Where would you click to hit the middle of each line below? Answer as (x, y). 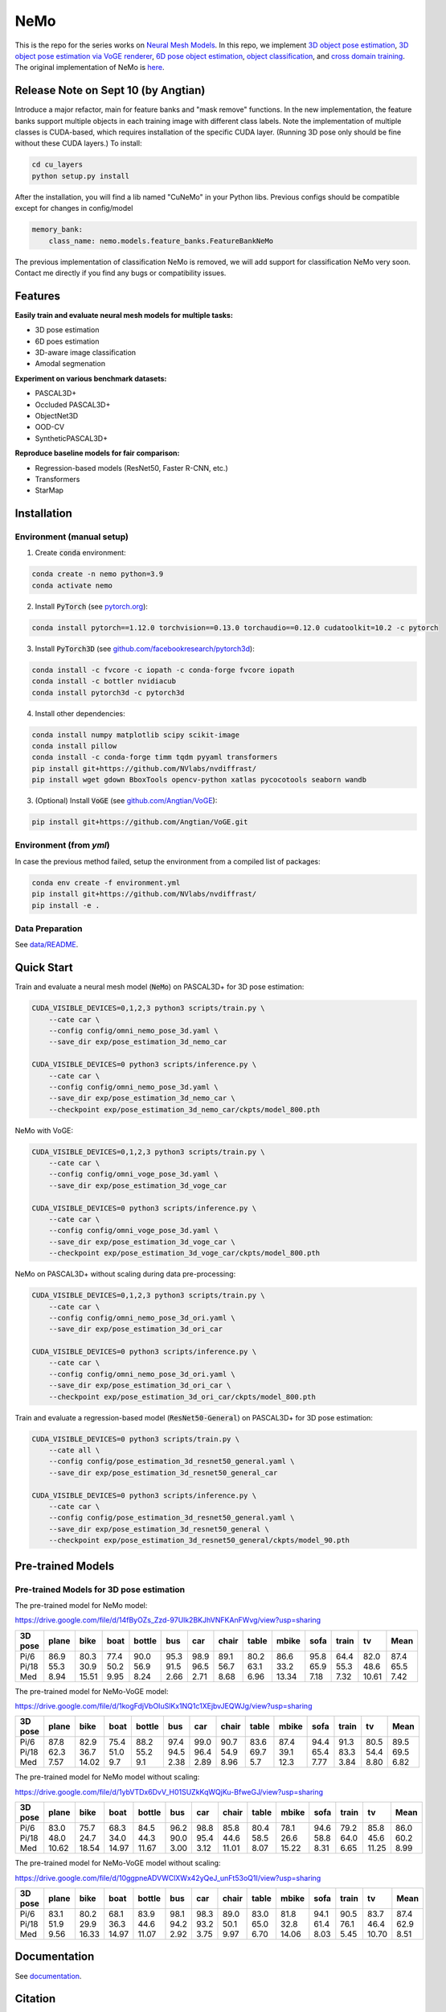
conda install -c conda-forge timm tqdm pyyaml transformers (155, 757)
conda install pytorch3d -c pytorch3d (108, 693)
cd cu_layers (57, 165)
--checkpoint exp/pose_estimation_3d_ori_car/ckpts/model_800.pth (182, 1397)
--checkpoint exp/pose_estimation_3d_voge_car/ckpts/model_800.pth (184, 1253)
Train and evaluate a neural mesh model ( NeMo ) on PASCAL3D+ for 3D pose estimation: (160, 987)
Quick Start (44, 968)
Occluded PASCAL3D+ (73, 404)
